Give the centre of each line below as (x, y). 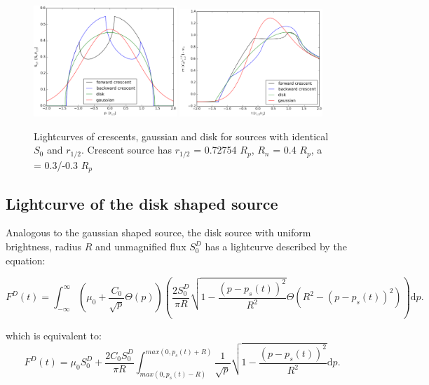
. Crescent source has (127, 150)
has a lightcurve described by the (276, 246)
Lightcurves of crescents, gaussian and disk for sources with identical (181, 136)
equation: (26, 260)
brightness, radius (44, 246)
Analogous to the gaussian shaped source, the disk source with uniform (158, 232)
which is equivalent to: (54, 335)
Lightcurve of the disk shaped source (142, 203)
